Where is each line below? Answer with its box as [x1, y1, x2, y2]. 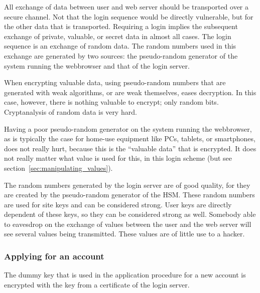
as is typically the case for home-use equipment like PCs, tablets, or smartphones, [4, 133, 255, 144]
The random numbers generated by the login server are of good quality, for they [4, 179, 250, 190]
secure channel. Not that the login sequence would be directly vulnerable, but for [4, 11, 253, 22]
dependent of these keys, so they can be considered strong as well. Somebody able [4, 209, 256, 219]
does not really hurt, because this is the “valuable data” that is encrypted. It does [4, 143, 256, 153]
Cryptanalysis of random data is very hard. [4, 106, 137, 117]
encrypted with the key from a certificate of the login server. [4, 279, 190, 289]
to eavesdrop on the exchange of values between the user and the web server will [4, 218, 251, 229]
